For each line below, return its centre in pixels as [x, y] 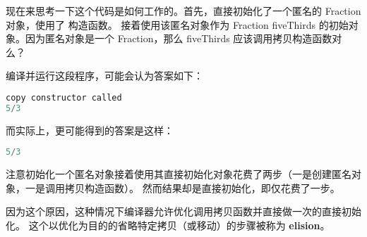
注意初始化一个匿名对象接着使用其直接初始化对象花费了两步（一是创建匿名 [179, 174]
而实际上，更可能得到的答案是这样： [90, 130]
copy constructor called [64, 97]
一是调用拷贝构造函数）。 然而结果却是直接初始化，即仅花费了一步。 [182, 187]
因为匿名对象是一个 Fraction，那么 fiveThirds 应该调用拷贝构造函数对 [183, 38]
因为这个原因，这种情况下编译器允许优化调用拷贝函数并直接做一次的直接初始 [183, 211]
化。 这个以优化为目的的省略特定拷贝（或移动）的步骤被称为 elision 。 [168, 225]
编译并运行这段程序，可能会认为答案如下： [104, 76]
